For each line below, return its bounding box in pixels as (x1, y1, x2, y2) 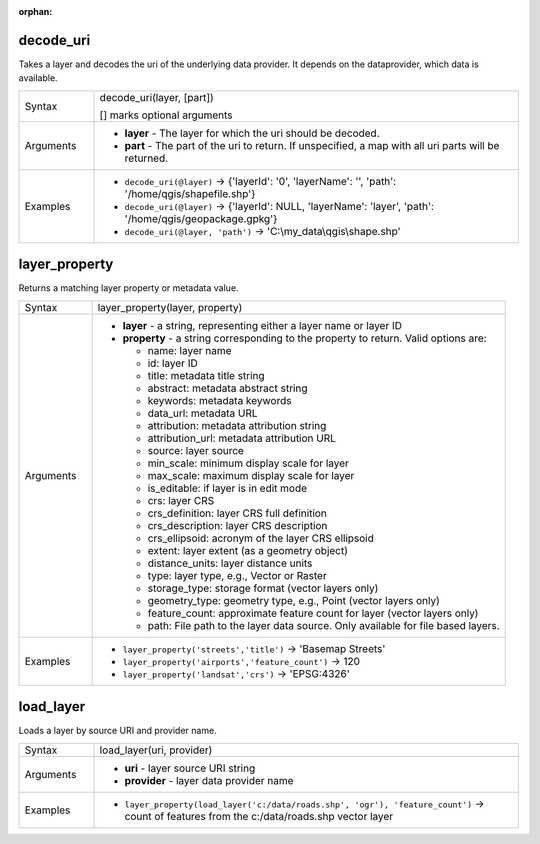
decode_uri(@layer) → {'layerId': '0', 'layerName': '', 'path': (124, 174, 397, 188)
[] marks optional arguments (99, 108, 233, 122)
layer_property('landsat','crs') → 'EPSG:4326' (122, 666, 350, 680)
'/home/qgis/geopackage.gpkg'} (124, 211, 278, 225)
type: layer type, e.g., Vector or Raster (147, 568, 327, 582)
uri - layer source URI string (124, 761, 256, 775)
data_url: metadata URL (147, 406, 259, 420)
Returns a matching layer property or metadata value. (18, 282, 239, 294)
